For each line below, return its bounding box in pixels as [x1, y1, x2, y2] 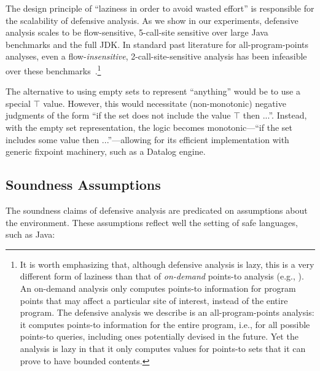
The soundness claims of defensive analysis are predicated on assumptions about [6, 203, 308, 216]
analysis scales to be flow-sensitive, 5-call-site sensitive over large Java [6, 26, 268, 39]
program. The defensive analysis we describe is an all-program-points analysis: [20, 306, 314, 319]
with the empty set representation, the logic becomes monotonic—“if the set [6, 121, 292, 133]
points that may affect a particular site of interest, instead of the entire [20, 294, 288, 307]
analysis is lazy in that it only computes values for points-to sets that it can [20, 342, 306, 354]
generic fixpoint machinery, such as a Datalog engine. [6, 145, 206, 158]
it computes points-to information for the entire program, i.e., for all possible [20, 318, 310, 330]
